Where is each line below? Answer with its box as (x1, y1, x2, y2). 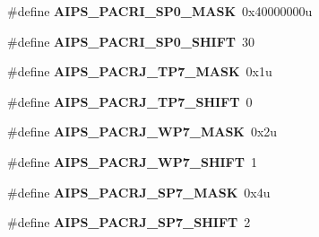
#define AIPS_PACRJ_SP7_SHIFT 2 (7, 213, 251, 232)
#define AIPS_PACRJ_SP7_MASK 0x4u (7, 182, 271, 201)
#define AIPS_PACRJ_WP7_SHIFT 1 (7, 152, 257, 171)
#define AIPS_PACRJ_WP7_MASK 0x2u (7, 122, 278, 141)
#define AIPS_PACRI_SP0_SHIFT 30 (7, 31, 255, 50)
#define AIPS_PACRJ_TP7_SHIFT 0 (7, 92, 253, 110)
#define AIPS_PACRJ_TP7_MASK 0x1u (7, 62, 272, 81)
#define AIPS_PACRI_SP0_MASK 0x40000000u (7, 2, 313, 20)
